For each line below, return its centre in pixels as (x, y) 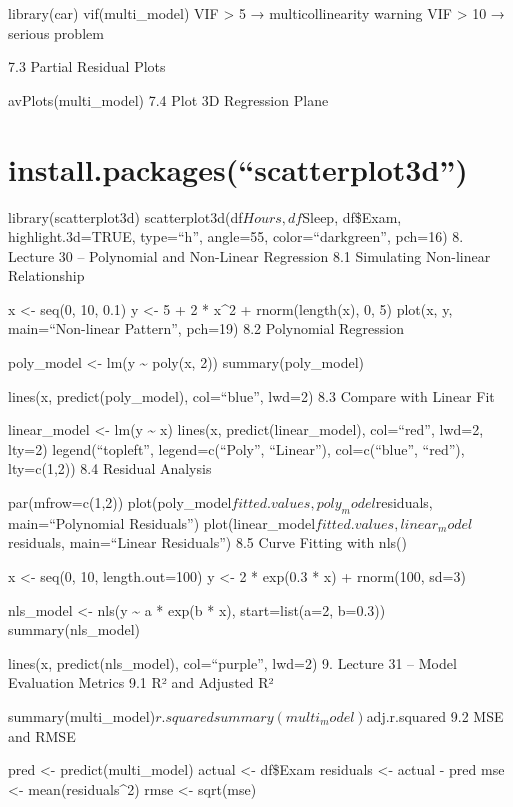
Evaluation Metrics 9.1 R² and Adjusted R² (141, 682)
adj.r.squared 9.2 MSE (435, 715)
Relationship (46, 275)
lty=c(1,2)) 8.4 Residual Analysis (110, 468)
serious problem (56, 32)
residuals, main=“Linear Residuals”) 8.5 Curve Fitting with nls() (207, 542)
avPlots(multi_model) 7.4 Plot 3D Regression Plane (168, 99)
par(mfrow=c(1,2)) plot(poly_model (120, 502)
